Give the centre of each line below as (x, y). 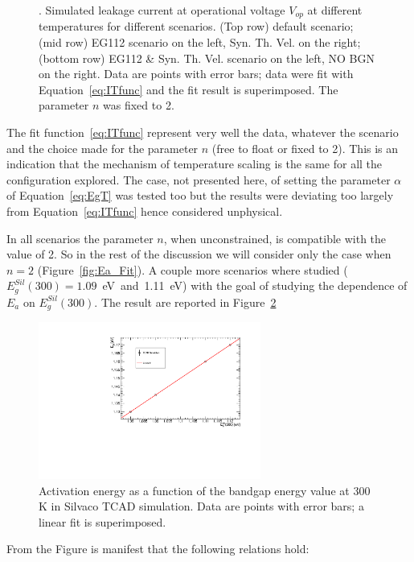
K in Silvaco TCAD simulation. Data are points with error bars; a (201, 506)
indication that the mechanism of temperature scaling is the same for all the (195, 164)
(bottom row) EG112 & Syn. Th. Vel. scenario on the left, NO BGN (207, 58)
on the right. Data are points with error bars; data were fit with (196, 74)
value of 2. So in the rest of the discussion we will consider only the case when (199, 254)
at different (335, 10)
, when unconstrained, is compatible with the (275, 238)
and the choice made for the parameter (102, 148)
